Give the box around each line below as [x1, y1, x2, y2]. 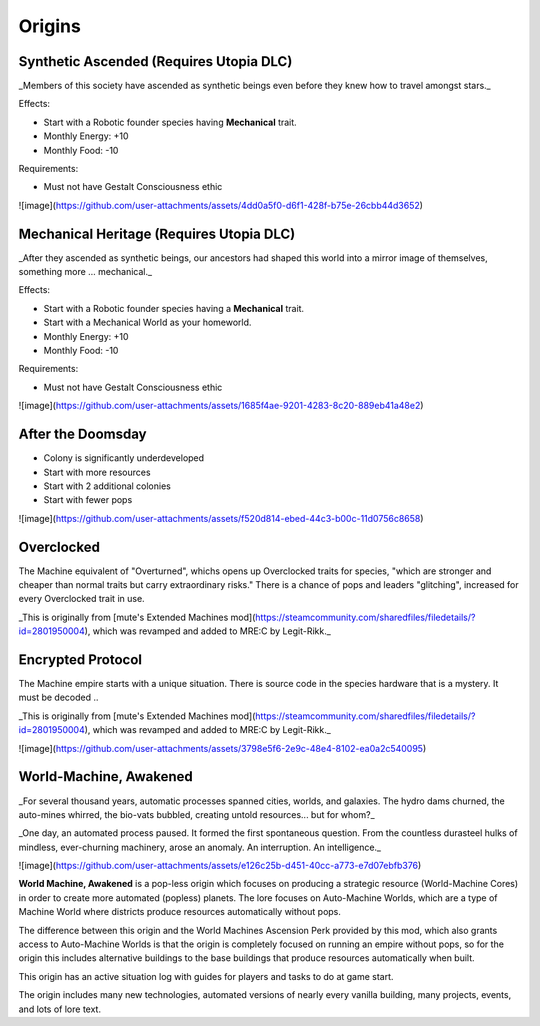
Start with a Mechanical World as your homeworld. [43, 316, 252, 329]
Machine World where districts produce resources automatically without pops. [18, 906, 342, 918]
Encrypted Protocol [18, 651, 142, 668]
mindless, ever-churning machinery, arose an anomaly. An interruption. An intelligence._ [18, 841, 382, 853]
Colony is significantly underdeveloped [43, 452, 205, 464]
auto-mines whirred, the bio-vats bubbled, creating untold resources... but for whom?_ [18, 808, 375, 820]
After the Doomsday [18, 426, 147, 443]
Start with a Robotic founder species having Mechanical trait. [43, 116, 297, 128]
